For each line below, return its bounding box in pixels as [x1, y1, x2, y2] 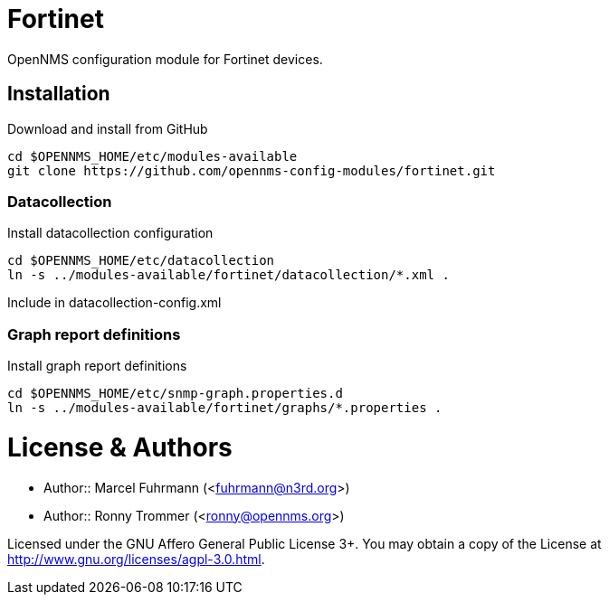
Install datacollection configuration [7, 225, 214, 241]
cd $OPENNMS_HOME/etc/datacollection [7, 253, 275, 268]
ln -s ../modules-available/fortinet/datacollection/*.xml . [7, 268, 450, 283]
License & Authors [7, 431, 233, 463]
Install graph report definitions [7, 358, 187, 374]
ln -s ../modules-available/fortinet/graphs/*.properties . [7, 400, 442, 416]
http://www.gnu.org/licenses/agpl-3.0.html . [7, 550, 265, 567]
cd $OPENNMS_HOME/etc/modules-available [7, 148, 298, 164]
